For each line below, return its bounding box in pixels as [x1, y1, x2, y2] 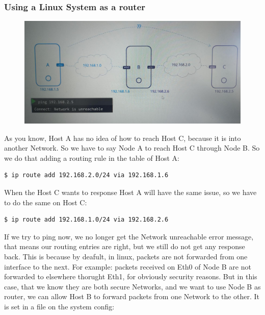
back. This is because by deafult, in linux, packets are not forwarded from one [4, 251, 248, 261]
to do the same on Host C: [4, 197, 87, 207]
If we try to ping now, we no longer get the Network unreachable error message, [4, 231, 254, 241]
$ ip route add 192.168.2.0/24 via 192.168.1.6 [4, 172, 169, 179]
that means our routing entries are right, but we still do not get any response [4, 241, 245, 252]
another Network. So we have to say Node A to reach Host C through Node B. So [4, 142, 260, 153]
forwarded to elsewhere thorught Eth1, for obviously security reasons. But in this [4, 271, 257, 282]
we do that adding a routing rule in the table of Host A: [4, 152, 179, 163]
